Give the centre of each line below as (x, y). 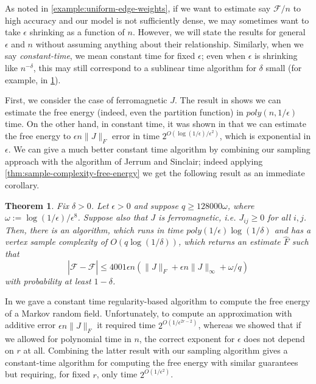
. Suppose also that (113, 217)
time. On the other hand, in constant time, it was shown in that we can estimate (156, 124)
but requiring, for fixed (47, 374)
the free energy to (38, 136)
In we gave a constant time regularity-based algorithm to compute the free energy (158, 301)
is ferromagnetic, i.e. (197, 217)
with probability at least (48, 280)
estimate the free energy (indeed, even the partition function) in (124, 111)
